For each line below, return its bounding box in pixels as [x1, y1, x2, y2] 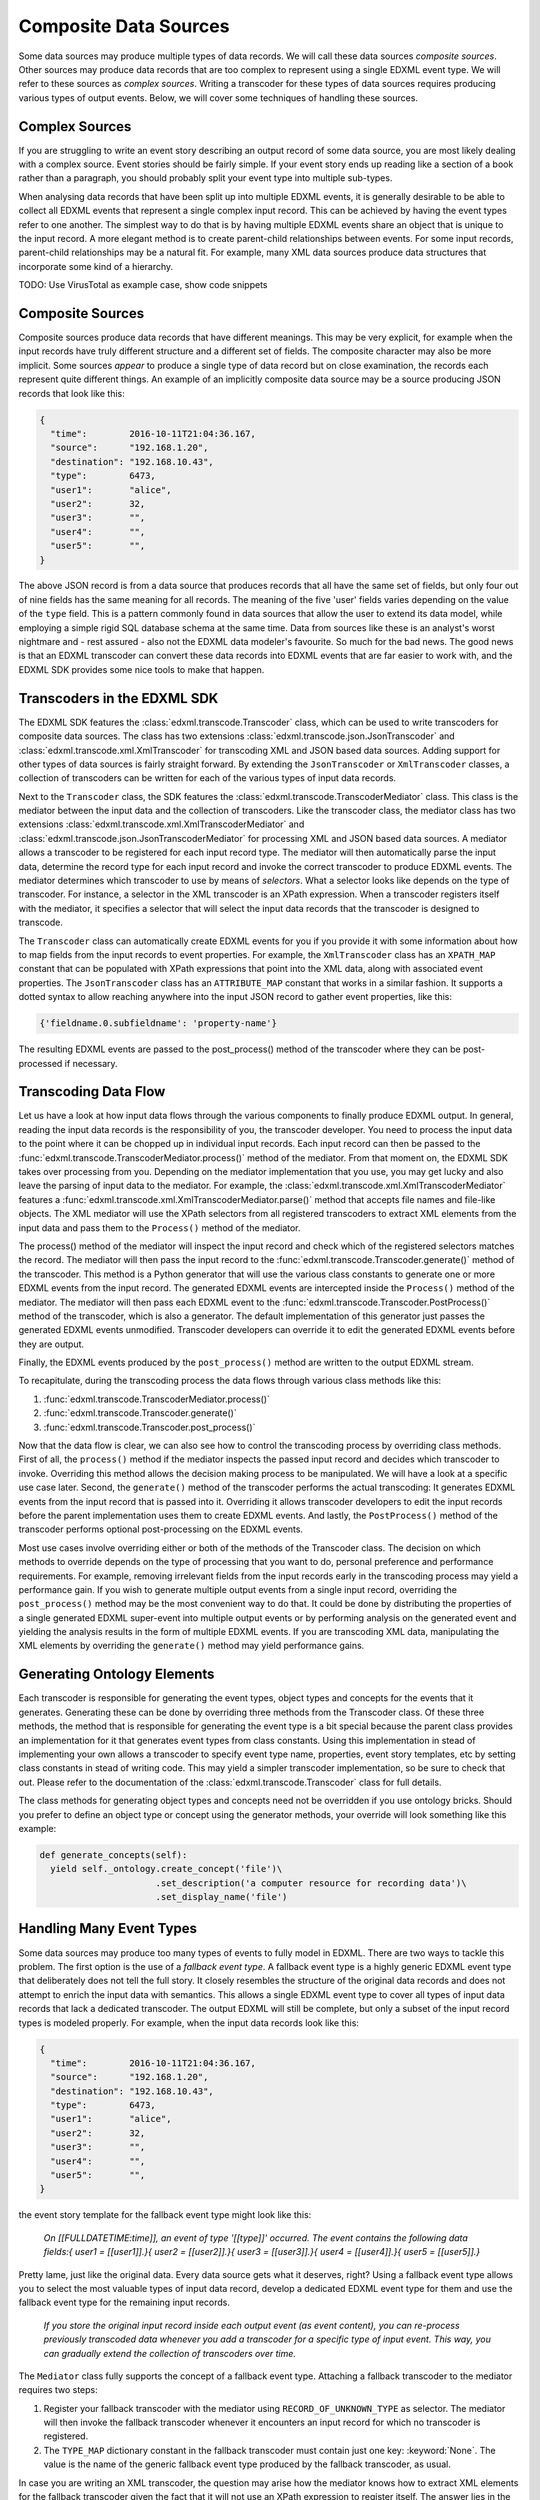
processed [18, 1057, 63, 1069]
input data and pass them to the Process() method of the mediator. [18, 1221, 301, 1234]
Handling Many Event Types [18, 1920, 198, 1937]
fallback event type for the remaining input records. [18, 2296, 230, 2309]
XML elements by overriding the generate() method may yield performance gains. [18, 1640, 365, 1652]
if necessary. [64, 1057, 119, 1069]
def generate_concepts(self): [39, 1849, 188, 1860]
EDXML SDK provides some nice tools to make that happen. [18, 663, 265, 675]
